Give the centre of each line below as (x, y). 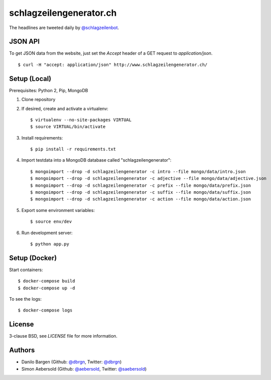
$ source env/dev (51, 222)
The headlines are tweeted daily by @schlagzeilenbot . (64, 28)
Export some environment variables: (58, 210)
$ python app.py (50, 244)
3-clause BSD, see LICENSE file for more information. (63, 336)
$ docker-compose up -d (47, 288)
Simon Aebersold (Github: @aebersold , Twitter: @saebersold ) (84, 369)
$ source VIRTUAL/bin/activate (68, 127)
